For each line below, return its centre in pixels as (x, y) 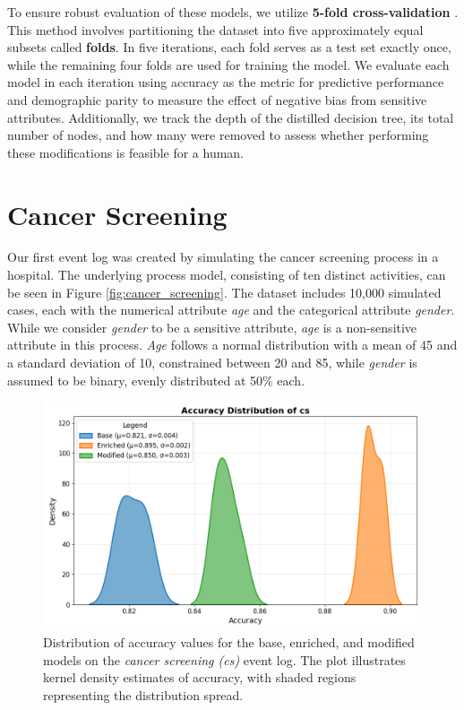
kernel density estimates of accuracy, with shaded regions (200, 677)
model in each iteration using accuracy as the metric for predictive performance (226, 82)
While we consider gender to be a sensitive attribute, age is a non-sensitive (212, 327)
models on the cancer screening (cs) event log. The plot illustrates (224, 659)
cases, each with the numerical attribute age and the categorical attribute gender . (231, 310)
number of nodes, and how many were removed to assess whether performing (218, 135)
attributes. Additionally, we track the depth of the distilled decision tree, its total (231, 117)
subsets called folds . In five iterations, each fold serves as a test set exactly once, (229, 47)
